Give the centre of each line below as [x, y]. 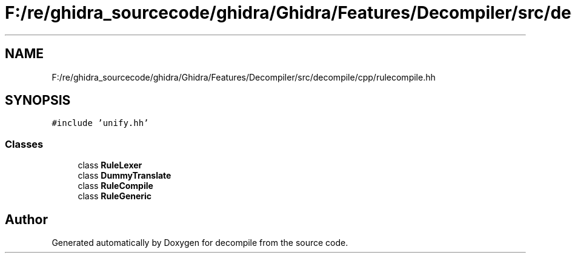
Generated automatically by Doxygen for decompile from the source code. [200, 243]
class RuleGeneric [115, 196]
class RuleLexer [110, 165]
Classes [24, 144]
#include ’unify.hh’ [100, 123]
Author [26, 219]
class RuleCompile [115, 186]
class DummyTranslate [125, 176]
